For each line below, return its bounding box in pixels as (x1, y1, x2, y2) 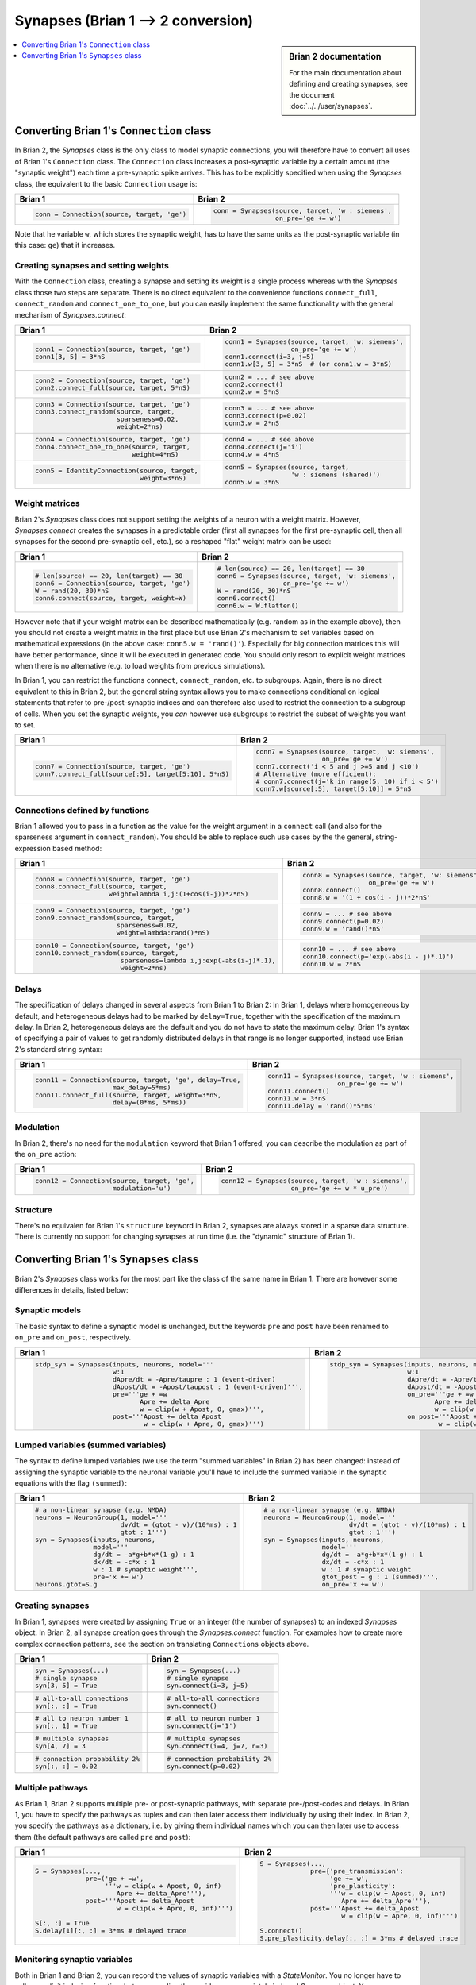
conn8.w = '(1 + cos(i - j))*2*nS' (302, 893, 432, 902)
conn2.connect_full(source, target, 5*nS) (34, 384, 190, 392)
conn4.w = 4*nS (225, 450, 280, 459)
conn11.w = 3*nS (267, 1094, 327, 1103)
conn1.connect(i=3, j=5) (225, 352, 315, 360)
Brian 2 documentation (289, 51, 382, 62)
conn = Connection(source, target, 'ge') (34, 210, 186, 218)
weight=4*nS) (132, 450, 179, 459)
